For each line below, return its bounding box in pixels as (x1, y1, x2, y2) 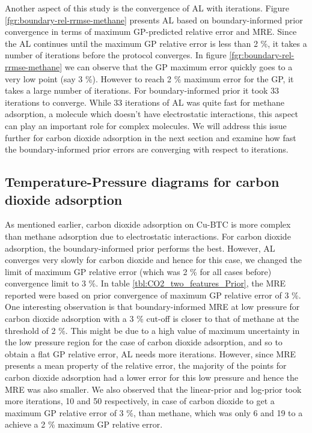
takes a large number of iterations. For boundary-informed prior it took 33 (5, 84, 280, 97)
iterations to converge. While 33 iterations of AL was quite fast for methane (5, 95, 284, 108)
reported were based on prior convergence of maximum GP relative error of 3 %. (5, 288, 301, 301)
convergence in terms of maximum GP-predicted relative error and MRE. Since (5, 25, 297, 38)
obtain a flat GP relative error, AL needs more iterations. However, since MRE (5, 347, 296, 360)
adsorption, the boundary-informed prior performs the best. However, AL (5, 241, 275, 254)
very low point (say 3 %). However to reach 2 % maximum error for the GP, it (5, 72, 294, 85)
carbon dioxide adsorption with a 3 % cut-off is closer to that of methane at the (5, 312, 299, 325)
